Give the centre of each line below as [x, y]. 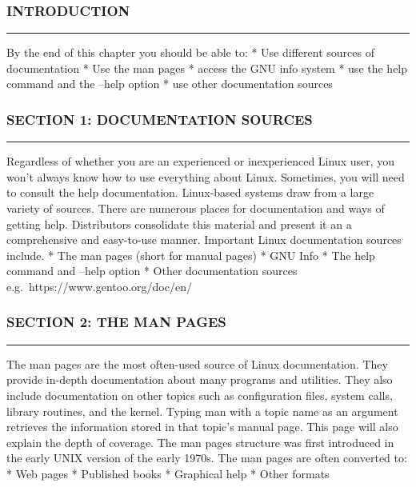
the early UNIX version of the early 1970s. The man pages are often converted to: [207, 458]
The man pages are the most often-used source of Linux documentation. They [197, 363]
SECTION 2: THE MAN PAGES [116, 322]
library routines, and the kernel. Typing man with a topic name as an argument [202, 411]
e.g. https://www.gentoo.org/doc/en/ [99, 286]
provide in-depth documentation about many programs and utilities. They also [200, 379]
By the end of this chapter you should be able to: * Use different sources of [190, 52]
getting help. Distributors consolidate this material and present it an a [179, 224]
